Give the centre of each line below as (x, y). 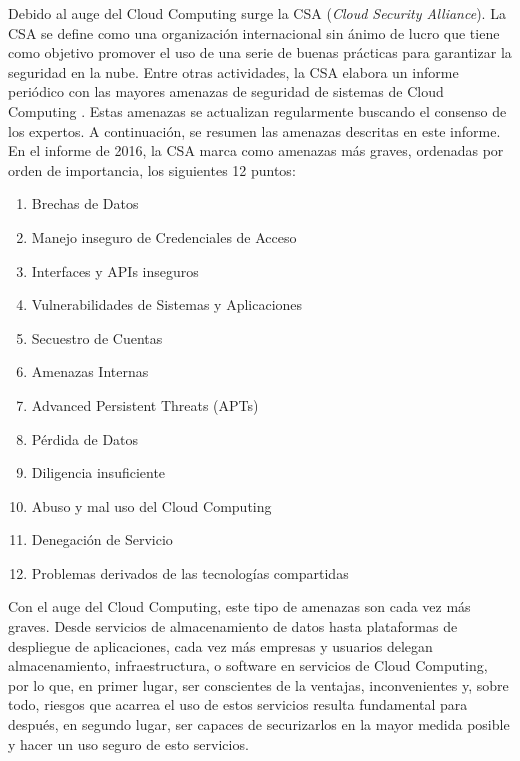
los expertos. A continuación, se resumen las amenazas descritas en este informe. (254, 130)
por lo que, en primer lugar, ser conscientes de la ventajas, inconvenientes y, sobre (258, 684)
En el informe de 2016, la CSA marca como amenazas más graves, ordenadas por (256, 150)
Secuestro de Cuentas (97, 337)
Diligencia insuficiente (98, 472)
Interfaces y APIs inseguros (115, 270)
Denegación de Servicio (102, 539)
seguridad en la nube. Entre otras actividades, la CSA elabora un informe (233, 71)
